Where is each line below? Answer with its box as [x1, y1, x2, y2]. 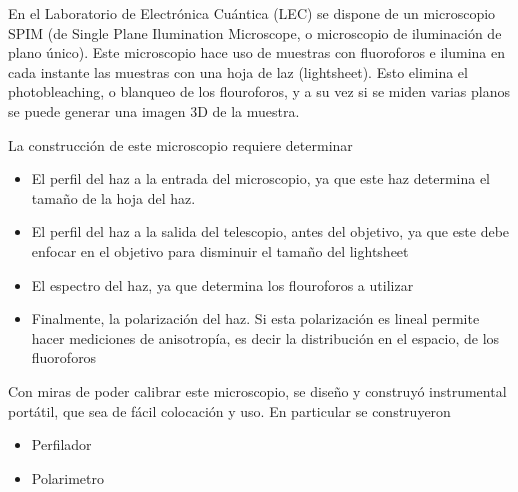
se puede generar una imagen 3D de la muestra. [8, 100, 300, 121]
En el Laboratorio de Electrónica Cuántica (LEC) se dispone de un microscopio [8, 3, 496, 23]
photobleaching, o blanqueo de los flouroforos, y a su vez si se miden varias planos [8, 81, 510, 102]
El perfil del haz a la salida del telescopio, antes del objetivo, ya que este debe [31, 221, 510, 242]
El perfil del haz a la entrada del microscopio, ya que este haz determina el [31, 168, 490, 189]
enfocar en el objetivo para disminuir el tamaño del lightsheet [31, 240, 409, 261]
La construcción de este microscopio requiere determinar [8, 134, 353, 155]
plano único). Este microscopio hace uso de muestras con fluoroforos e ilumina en [8, 42, 506, 63]
